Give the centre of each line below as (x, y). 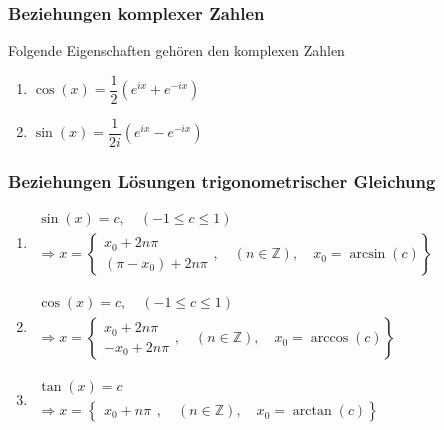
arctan (312, 411)
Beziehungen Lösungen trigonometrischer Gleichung (222, 180)
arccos (329, 338)
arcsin (367, 254)
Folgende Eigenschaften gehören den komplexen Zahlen (176, 50)
